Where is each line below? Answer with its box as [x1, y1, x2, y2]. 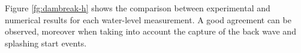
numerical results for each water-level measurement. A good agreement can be [5, 13, 291, 26]
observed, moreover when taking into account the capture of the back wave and [5, 25, 296, 38]
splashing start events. [5, 36, 87, 49]
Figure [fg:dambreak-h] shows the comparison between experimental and [5, 2, 270, 14]
